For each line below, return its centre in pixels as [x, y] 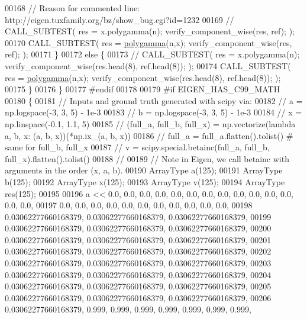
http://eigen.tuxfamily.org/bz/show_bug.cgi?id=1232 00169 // [119, 19]
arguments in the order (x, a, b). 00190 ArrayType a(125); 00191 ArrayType [144, 170]
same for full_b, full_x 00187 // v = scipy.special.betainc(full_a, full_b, [137, 147]
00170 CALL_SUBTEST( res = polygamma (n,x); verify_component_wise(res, [148, 42]
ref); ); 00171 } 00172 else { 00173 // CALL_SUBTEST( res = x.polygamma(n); [152, 54]
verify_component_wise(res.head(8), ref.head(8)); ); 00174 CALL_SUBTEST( [148, 65]
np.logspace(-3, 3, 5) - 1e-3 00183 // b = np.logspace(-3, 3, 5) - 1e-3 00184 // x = [153, 112]
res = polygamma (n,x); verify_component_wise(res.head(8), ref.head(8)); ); [143, 77]
